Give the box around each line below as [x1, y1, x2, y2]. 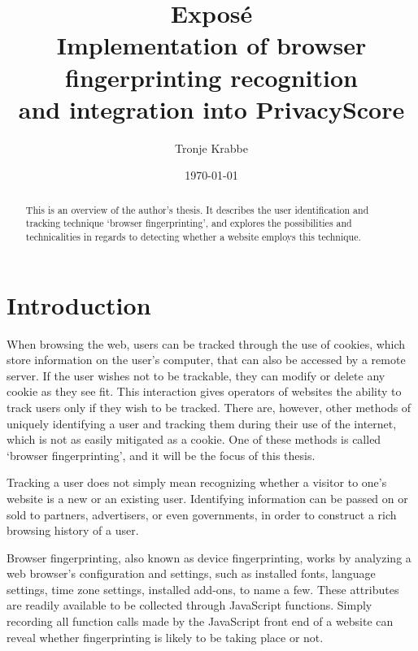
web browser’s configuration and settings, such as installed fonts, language [7, 565, 376, 582]
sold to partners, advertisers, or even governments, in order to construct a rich [7, 506, 397, 523]
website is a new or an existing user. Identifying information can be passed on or [7, 489, 408, 506]
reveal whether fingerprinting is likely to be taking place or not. [7, 628, 324, 645]
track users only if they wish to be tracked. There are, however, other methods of [7, 398, 411, 415]
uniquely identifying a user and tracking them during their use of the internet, [7, 414, 397, 432]
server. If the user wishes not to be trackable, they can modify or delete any [7, 367, 385, 384]
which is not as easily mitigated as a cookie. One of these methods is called [7, 431, 381, 448]
